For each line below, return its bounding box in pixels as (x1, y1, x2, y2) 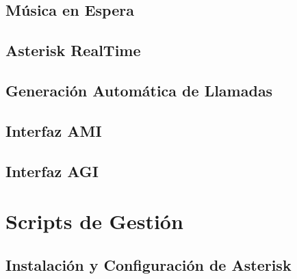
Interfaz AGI (5, 160, 99, 181)
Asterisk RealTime (5, 40, 141, 61)
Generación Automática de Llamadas (5, 79, 273, 101)
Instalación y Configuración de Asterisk (5, 254, 292, 275)
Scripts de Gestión (5, 207, 183, 235)
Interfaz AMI (5, 120, 102, 141)
